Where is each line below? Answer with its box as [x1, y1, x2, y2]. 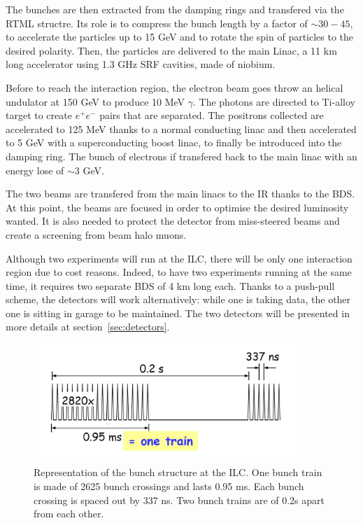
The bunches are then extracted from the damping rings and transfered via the [6, 2, 344, 16]
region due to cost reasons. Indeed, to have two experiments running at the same [6, 265, 352, 279]
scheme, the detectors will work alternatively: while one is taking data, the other [6, 292, 351, 307]
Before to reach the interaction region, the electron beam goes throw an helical [6, 80, 343, 95]
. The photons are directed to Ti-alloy [193, 94, 355, 109]
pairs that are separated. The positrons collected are [99, 108, 324, 123]
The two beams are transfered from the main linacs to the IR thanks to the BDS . [6, 186, 355, 201]
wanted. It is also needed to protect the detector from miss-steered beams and [6, 214, 340, 228]
